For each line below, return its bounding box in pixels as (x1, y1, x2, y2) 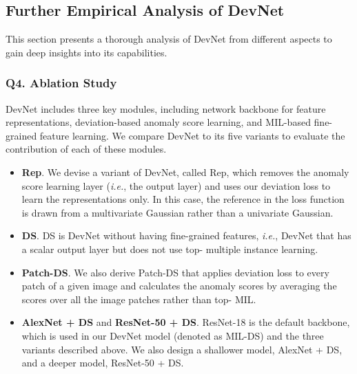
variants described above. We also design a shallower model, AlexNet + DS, (21, 342, 343, 356)
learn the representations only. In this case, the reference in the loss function (21, 192, 345, 206)
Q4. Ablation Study (6, 74, 117, 91)
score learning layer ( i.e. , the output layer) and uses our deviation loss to (21, 178, 331, 192)
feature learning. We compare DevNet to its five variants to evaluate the (39, 128, 345, 142)
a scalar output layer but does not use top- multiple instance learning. (21, 241, 318, 256)
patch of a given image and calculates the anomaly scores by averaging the (21, 278, 337, 293)
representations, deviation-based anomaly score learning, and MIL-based (6, 115, 311, 129)
